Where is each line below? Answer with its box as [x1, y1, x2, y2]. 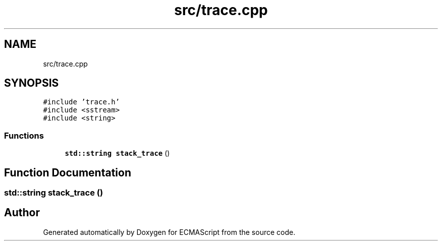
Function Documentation [4, 166, 131, 179]
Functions [4, 130, 44, 141]
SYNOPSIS [4, 77, 59, 90]
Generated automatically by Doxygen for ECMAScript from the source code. [43, 227, 296, 236]
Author [4, 206, 40, 219]
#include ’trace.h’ [43, 98, 120, 106]
